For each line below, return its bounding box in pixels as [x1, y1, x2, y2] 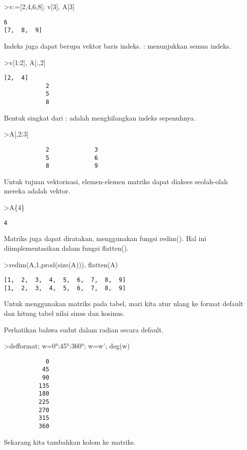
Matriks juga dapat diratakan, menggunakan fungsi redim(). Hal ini [4, 233, 207, 243]
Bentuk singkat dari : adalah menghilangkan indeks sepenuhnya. [4, 112, 196, 122]
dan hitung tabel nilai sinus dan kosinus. [4, 308, 125, 318]
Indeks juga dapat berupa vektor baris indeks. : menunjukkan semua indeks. [4, 40, 231, 51]
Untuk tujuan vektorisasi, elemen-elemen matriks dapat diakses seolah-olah [4, 176, 228, 186]
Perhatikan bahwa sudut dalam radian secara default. [4, 324, 164, 334]
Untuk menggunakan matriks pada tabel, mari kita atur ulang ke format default [4, 298, 244, 309]
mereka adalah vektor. [4, 186, 71, 196]
